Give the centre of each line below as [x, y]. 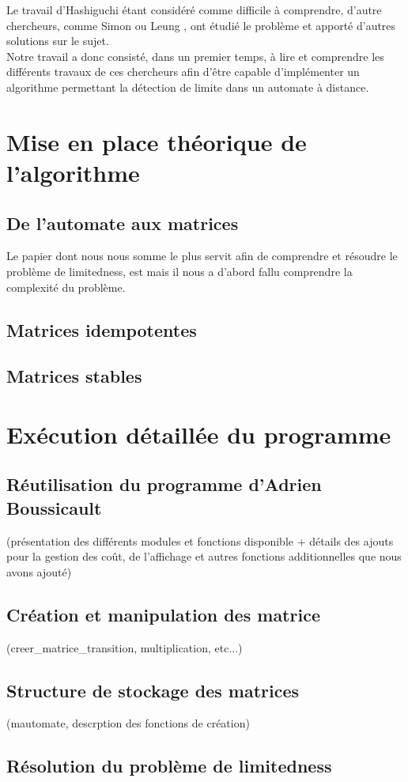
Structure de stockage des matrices [153, 690]
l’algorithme [73, 172]
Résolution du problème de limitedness [169, 766]
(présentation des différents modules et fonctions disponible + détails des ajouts [200, 540]
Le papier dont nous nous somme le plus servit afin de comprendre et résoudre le [202, 256]
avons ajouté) [39, 571]
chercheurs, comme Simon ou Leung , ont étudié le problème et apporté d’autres [201, 25]
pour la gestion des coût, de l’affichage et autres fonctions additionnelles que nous [204, 556]
